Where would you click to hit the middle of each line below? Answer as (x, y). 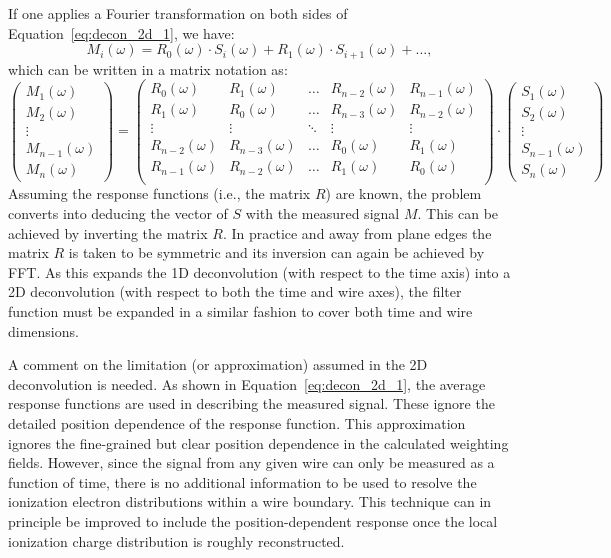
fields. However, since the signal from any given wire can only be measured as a (251, 462)
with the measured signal (322, 213)
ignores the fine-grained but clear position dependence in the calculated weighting (258, 442)
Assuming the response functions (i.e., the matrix (159, 193)
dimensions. (43, 330)
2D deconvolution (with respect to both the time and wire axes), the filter (235, 291)
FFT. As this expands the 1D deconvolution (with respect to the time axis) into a (259, 271)
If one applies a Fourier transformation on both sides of (178, 13)
